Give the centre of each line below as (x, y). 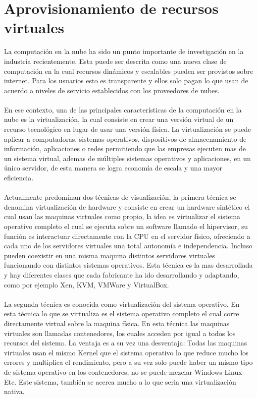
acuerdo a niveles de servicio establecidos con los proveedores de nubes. (112, 90)
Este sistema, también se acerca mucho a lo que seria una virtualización (127, 381)
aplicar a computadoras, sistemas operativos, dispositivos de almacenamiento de (125, 139)
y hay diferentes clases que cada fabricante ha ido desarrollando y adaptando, (122, 274)
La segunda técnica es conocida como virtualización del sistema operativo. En (122, 304)
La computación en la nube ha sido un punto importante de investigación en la (124, 51)
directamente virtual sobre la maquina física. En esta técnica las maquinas (117, 323)
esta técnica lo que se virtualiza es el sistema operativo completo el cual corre (122, 313)
